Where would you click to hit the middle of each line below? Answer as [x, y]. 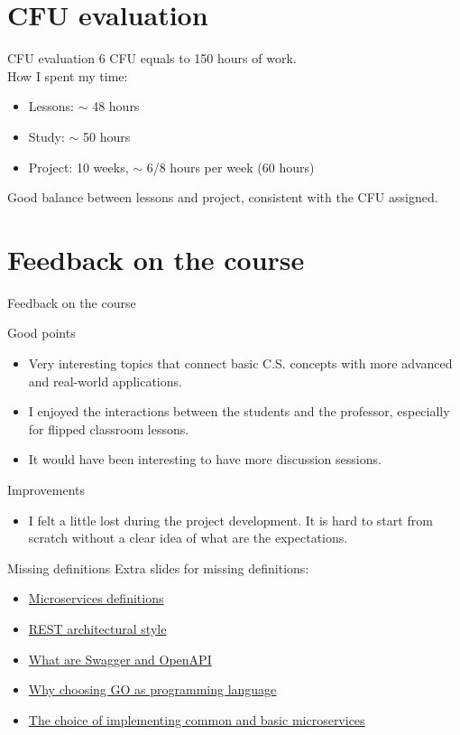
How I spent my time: [68, 75]
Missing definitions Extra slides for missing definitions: [158, 568]
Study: [46, 136]
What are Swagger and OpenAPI [120, 659]
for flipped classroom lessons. [109, 428]
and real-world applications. [105, 381]
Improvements [46, 489]
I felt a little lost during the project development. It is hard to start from [230, 520]
